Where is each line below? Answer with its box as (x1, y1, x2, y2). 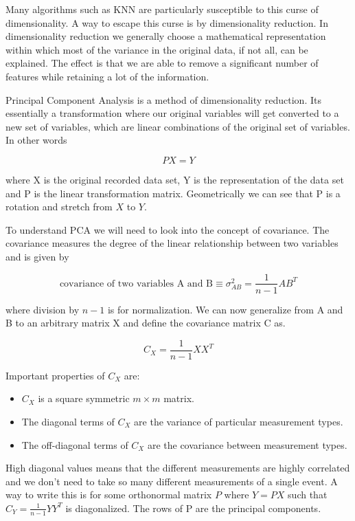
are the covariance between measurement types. (147, 437, 347, 452)
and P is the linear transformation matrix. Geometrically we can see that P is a (5, 186, 341, 200)
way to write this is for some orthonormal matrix (5, 487, 212, 502)
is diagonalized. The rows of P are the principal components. (65, 500, 321, 515)
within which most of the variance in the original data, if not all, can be (5, 42, 308, 56)
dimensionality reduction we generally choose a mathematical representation (5, 29, 326, 43)
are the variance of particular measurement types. (134, 414, 343, 428)
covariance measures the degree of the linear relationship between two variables (5, 236, 339, 250)
